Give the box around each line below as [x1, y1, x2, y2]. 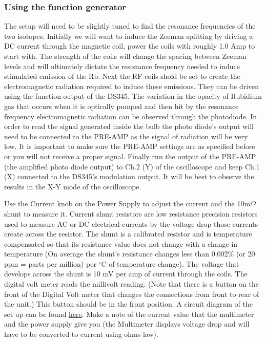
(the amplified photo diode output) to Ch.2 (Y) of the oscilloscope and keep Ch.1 [4, 161, 260, 171]
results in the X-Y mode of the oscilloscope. [4, 181, 141, 191]
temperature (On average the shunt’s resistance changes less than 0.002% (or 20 [4, 248, 255, 259]
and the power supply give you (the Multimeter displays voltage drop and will [4, 318, 250, 329]
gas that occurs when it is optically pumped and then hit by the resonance [4, 100, 239, 111]
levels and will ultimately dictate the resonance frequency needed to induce [4, 60, 240, 71]
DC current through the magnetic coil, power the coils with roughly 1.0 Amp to [4, 40, 255, 51]
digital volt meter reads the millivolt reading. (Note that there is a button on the [4, 278, 259, 289]
